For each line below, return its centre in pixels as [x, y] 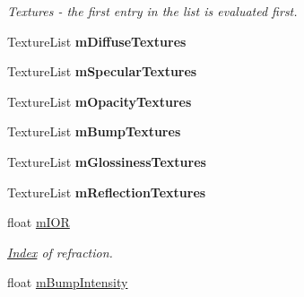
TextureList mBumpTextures [94, 131]
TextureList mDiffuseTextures [97, 41]
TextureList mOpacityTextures [100, 101]
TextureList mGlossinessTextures [107, 161]
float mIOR [39, 222]
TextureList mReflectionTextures [107, 192]
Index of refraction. [60, 252]
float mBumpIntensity [68, 282]
